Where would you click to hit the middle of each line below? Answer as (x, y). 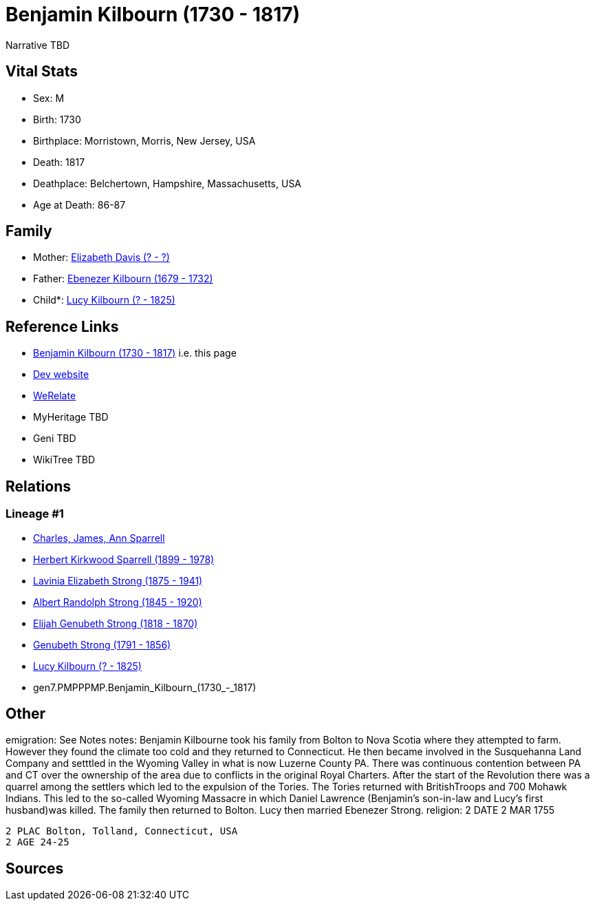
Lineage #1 (35, 514)
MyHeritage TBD (71, 417)
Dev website (61, 375)
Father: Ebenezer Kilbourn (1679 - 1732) (123, 279)
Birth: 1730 (57, 119)
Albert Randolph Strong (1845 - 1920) (118, 602)
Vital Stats (42, 72)
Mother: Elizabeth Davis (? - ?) (101, 257)
